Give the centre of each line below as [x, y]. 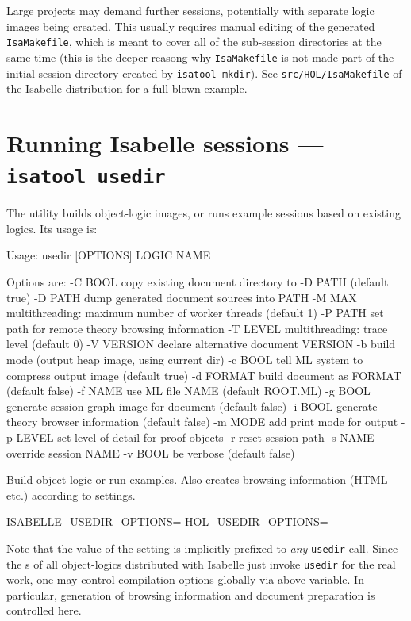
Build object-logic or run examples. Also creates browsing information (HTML [197, 479]
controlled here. [44, 610]
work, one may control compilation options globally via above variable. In [185, 579]
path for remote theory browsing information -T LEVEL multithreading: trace [197, 328]
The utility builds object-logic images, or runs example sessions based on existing [204, 213]
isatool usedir [86, 177]
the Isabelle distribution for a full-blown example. [127, 88]
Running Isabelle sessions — [165, 142]
